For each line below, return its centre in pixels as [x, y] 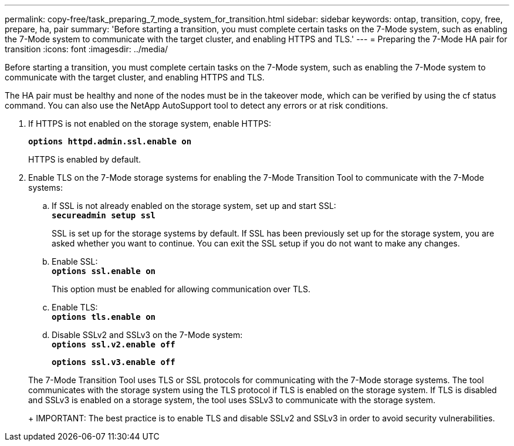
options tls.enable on [104, 317]
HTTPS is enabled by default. [85, 159]
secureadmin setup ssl [104, 215]
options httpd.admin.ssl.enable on [110, 141]
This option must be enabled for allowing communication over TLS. [181, 289]
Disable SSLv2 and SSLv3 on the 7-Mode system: [147, 335]
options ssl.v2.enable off [114, 344]
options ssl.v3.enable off [114, 362]
